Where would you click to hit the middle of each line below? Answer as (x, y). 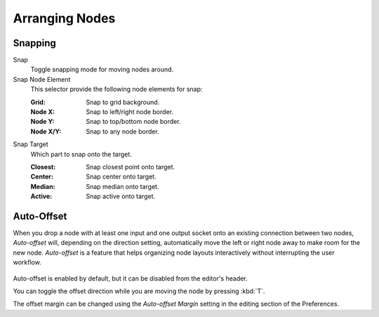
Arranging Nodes (64, 18)
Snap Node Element (42, 79)
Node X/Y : (46, 131)
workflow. (27, 262)
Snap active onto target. (121, 197)
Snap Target (31, 144)
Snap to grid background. (123, 102)
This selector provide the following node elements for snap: (117, 89)
